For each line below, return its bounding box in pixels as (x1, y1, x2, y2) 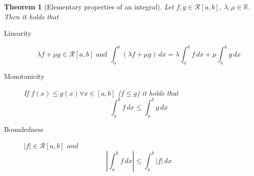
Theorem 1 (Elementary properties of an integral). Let (4, 1, 174, 11)
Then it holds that (4, 11, 59, 21)
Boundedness (4, 123, 44, 134)
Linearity (4, 28, 32, 38)
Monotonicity (4, 71, 45, 81)
